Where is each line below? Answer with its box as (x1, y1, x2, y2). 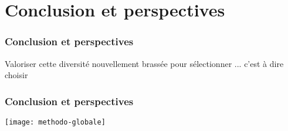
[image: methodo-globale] (5, 118, 106, 126)
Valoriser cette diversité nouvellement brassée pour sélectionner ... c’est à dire (5, 57, 284, 69)
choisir (5, 69, 28, 81)
